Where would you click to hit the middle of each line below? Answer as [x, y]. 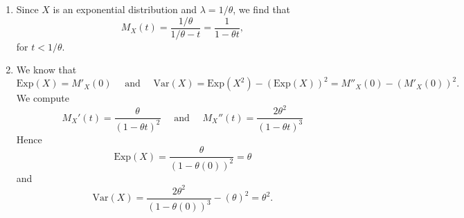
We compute [43, 98]
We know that [46, 70]
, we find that [262, 9]
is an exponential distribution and [125, 9]
